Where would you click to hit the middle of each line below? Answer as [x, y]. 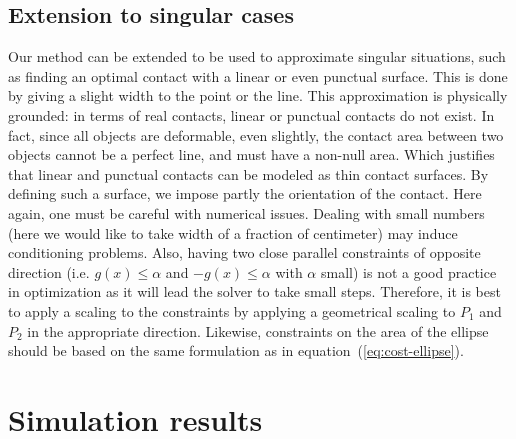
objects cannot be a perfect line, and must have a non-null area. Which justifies [251, 154]
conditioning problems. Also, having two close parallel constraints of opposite [244, 252]
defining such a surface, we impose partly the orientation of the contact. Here [245, 193]
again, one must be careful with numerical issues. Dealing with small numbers [246, 212]
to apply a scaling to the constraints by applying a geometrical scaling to [232, 310]
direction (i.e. [49, 271]
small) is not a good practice [408, 271]
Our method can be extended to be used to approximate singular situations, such [257, 56]
